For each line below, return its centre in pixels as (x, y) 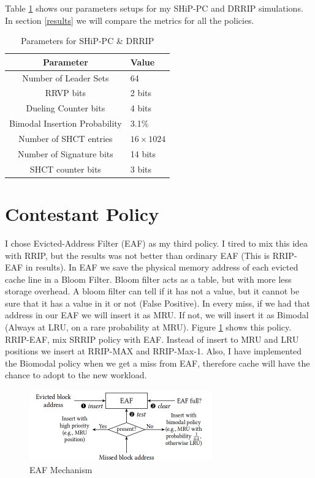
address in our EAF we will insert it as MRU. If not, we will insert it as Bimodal (157, 315)
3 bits (141, 169)
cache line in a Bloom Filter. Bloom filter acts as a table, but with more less (148, 279)
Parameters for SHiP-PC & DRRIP (87, 41)
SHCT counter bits (65, 169)
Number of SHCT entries (66, 138)
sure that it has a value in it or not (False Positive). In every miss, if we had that (157, 303)
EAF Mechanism (61, 469)
